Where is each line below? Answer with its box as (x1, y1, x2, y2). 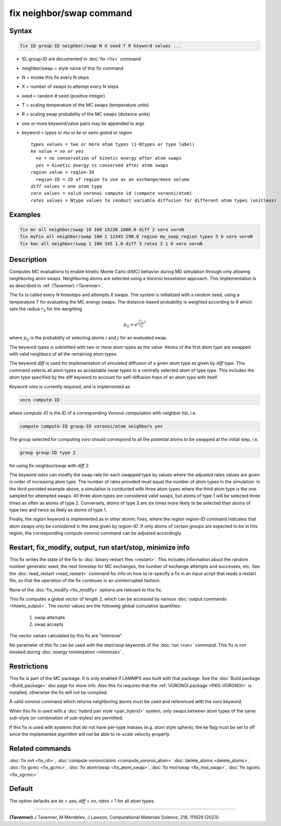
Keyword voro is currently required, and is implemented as (9, 383, 130, 389)
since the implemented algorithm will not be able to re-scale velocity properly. (9, 731, 171, 737)
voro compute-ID (20, 397, 60, 402)
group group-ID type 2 (20, 450, 76, 455)
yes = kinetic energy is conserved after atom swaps (36, 162, 169, 168)
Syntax (9, 27, 32, 35)
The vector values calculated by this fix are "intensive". (9, 633, 123, 639)
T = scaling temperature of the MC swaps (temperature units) (22, 102, 149, 108)
